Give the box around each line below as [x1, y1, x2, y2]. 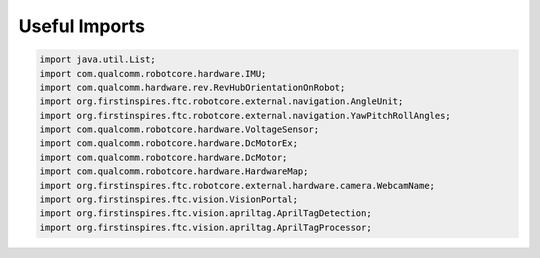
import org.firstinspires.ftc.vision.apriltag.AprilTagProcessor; [39, 221, 372, 233]
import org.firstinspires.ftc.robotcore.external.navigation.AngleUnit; [39, 96, 404, 107]
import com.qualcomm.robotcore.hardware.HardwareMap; [39, 166, 309, 177]
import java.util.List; [39, 54, 157, 65]
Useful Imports [18, 15, 145, 37]
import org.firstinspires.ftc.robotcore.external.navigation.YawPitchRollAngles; [39, 110, 452, 121]
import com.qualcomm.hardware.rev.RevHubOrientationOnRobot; [39, 81, 346, 93]
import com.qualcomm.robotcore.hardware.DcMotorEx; [39, 138, 299, 149]
